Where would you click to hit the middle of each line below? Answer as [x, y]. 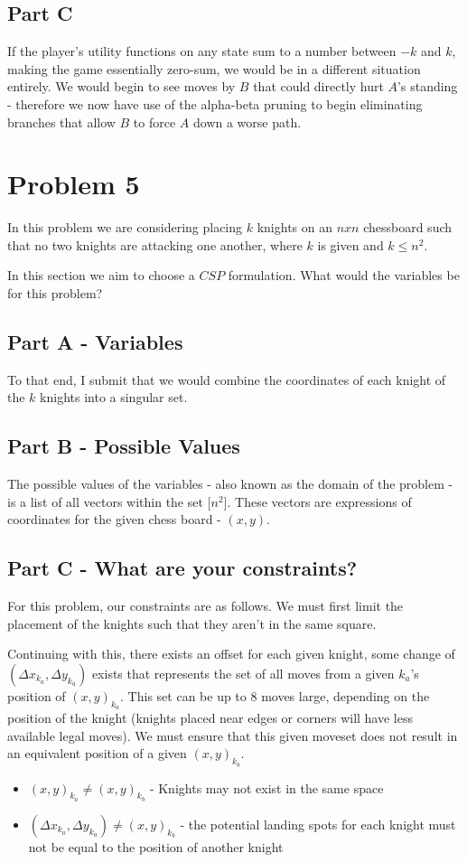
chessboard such [408, 227]
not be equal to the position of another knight [156, 846]
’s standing [428, 86]
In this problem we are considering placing [125, 227]
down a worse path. [248, 122]
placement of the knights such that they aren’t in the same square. [192, 623]
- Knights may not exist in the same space [266, 787]
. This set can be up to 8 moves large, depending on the [275, 696]
